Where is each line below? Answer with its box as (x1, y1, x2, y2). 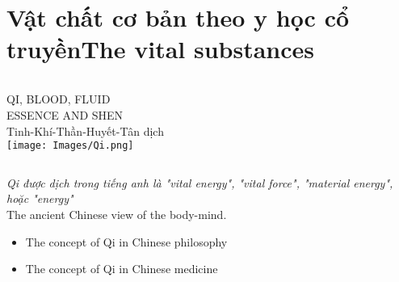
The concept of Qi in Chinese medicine (25, 260, 218, 277)
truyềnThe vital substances (6, 32, 314, 65)
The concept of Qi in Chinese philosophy (25, 233, 228, 250)
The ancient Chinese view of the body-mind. (6, 205, 227, 222)
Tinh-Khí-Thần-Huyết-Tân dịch (6, 122, 164, 139)
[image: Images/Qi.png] (6, 140, 134, 152)
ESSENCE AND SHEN (6, 106, 124, 123)
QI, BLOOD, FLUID (6, 90, 111, 107)
